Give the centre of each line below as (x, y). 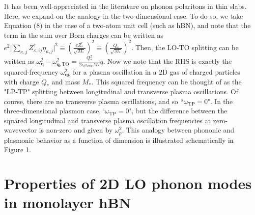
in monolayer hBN (68, 202)
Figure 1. (18, 149)
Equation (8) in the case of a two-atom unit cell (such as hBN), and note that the (127, 25)
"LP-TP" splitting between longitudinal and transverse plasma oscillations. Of (121, 91)
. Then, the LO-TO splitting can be (185, 47)
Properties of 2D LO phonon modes (128, 183)
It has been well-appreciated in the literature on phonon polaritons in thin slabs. (125, 6)
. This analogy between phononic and (178, 130)
